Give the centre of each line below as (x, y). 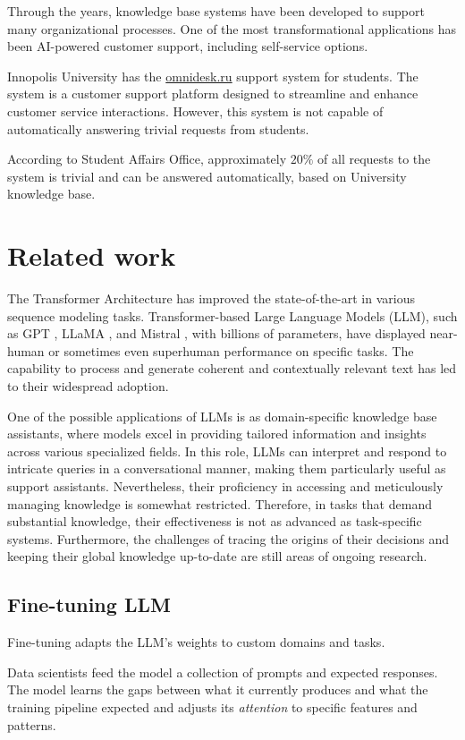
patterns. (32, 724)
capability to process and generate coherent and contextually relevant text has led (232, 368)
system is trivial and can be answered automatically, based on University (207, 176)
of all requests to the (374, 159)
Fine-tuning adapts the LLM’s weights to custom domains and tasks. (196, 642)
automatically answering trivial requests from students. (158, 128)
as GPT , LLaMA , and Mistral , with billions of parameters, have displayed (216, 333)
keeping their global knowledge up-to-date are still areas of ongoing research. (217, 556)
